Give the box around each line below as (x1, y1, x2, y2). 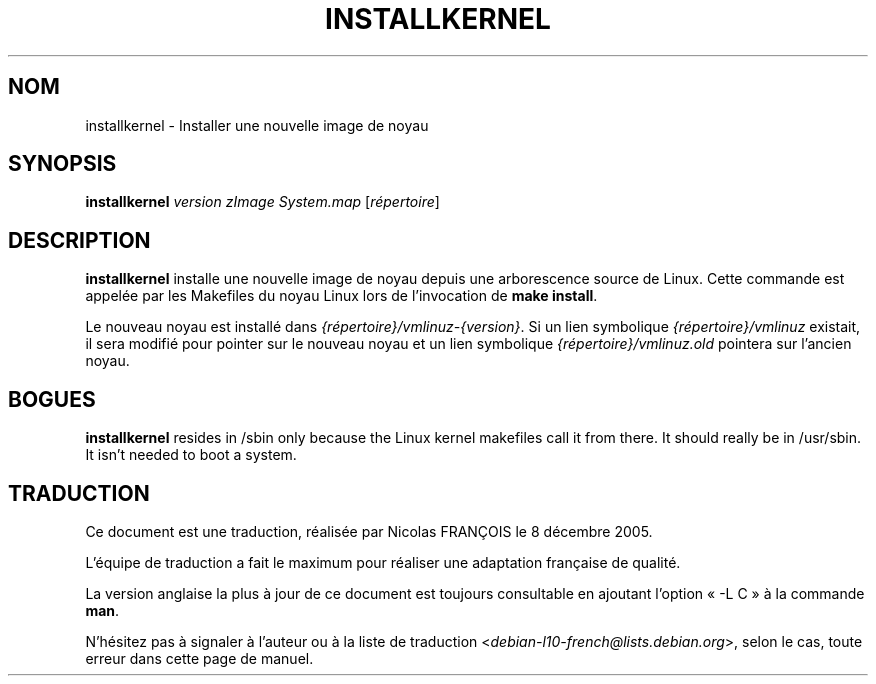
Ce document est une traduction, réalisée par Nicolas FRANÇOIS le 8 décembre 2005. (85, 522, 653, 540)
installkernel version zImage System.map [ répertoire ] (85, 193, 440, 211)
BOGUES (8, 386, 96, 412)
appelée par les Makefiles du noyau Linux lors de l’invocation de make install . (85, 287, 598, 305)
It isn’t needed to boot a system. (85, 446, 297, 464)
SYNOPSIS (8, 151, 117, 177)
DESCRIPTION (8, 227, 151, 253)
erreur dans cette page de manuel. (85, 649, 314, 667)
